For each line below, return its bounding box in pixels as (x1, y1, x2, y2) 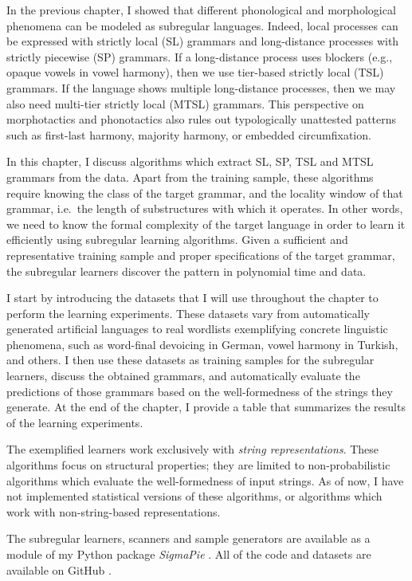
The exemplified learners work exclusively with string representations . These (6, 441, 379, 457)
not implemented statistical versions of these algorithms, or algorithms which (6, 488, 383, 504)
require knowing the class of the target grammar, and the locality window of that (6, 184, 403, 201)
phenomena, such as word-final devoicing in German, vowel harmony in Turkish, (6, 336, 398, 352)
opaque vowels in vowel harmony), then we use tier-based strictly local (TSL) (6, 64, 384, 80)
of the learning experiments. (6, 414, 143, 430)
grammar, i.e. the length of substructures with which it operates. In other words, (6, 200, 403, 217)
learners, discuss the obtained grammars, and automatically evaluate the (6, 367, 360, 384)
